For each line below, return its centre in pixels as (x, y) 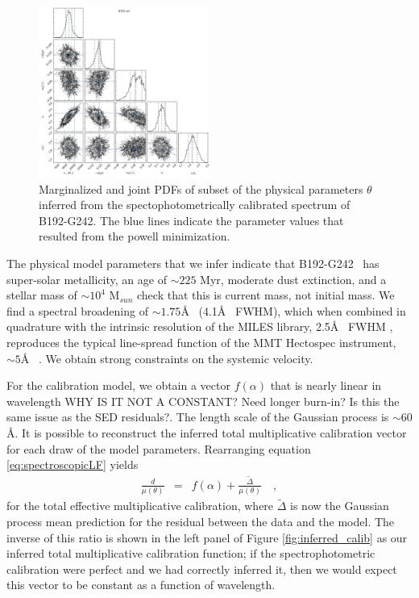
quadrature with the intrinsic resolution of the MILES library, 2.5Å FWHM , (200, 326)
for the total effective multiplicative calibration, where (140, 506)
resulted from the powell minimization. (135, 236)
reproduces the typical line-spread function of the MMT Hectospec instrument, (201, 342)
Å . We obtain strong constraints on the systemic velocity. (167, 358)
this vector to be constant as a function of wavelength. (141, 585)
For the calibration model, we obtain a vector (118, 385)
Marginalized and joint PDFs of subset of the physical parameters (201, 188)
